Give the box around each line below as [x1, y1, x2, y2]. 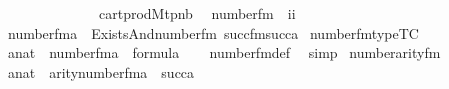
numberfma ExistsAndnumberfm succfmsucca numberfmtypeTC [7, 22, 419, 43]
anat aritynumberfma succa [7, 61, 195, 82]
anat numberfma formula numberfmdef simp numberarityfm [7, 42, 441, 63]
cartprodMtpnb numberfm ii [98, 3, 296, 23]
